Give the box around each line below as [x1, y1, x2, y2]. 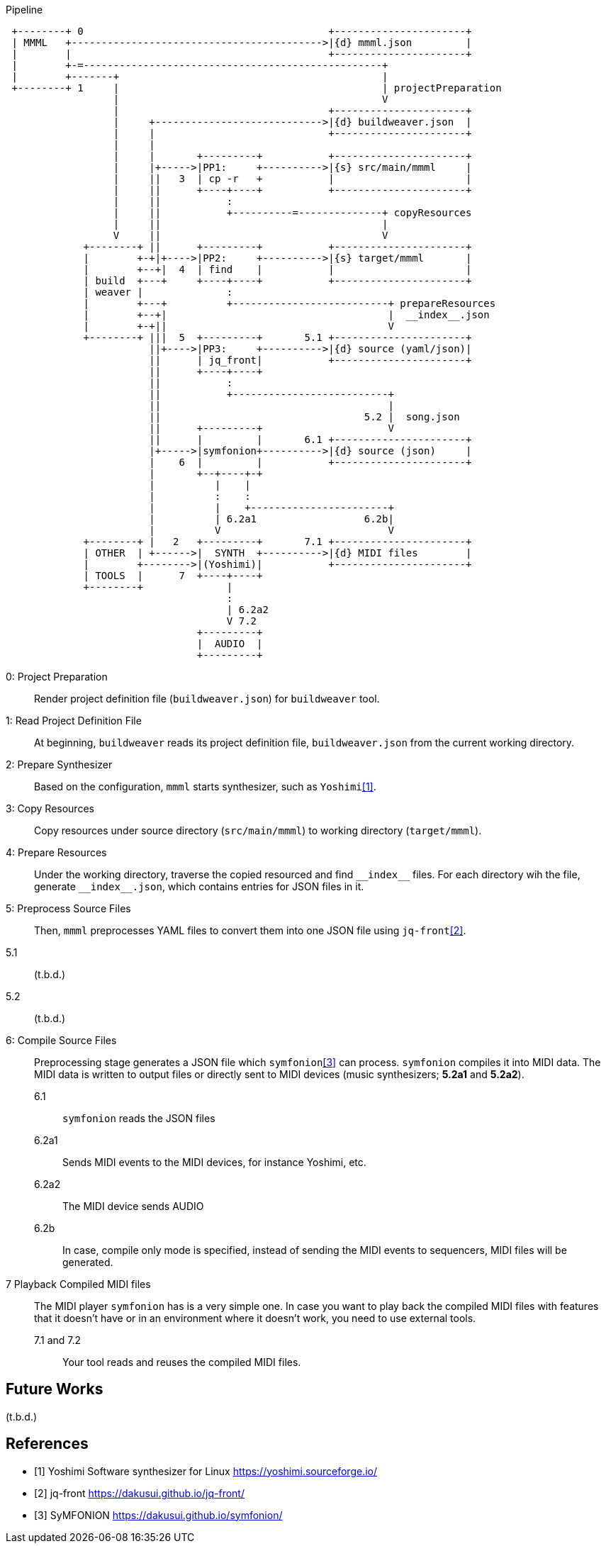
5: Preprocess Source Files [6, 902, 131, 914]
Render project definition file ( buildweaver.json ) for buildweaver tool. [34, 693, 380, 705]
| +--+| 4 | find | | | [83, 264, 472, 275]
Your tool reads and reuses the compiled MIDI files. [62, 1356, 301, 1368]
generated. [62, 1256, 113, 1268]
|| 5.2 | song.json [149, 411, 460, 422]
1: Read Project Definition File [6, 715, 142, 727]
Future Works [6, 1380, 103, 1399]
